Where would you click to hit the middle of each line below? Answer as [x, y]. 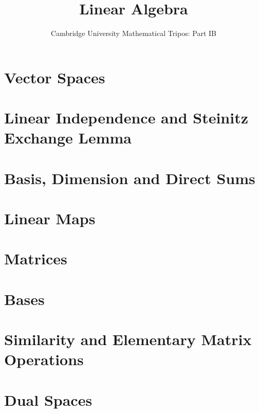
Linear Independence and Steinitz [126, 118]
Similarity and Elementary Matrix [128, 339]
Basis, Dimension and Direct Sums [130, 178]
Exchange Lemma [68, 138]
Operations [44, 359]
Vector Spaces [55, 77]
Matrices [36, 258]
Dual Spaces [48, 399]
